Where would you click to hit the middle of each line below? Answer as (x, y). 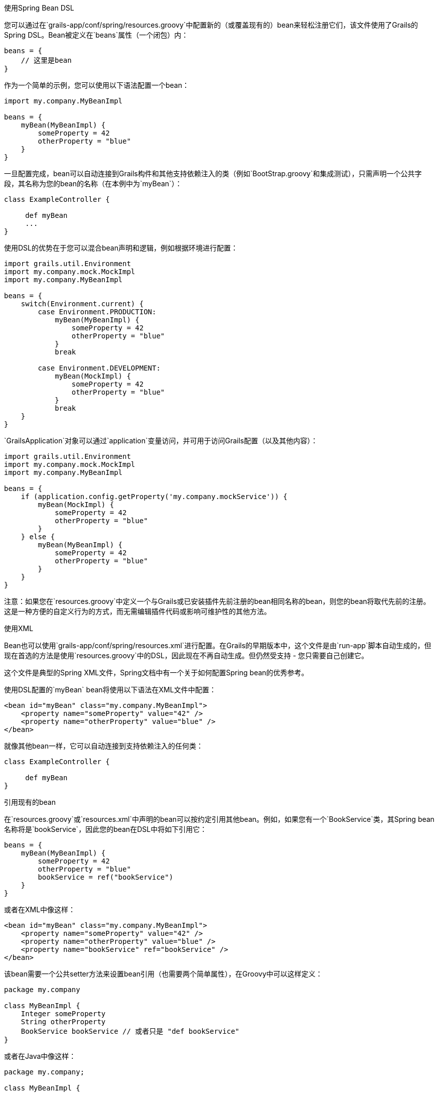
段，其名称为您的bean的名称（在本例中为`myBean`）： (93, 184)
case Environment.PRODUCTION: (97, 312)
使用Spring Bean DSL (39, 8)
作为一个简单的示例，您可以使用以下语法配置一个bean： (97, 85)
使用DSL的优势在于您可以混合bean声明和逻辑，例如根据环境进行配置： (121, 248)
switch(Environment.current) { (82, 304)
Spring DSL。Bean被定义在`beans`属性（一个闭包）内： (96, 35)
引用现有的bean (30, 802)
